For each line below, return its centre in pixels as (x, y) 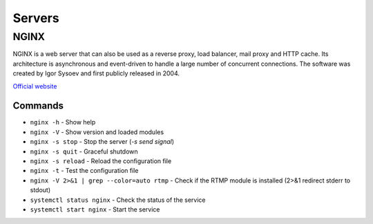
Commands (38, 106)
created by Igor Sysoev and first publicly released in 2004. (96, 73)
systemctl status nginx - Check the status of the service (118, 200)
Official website (35, 86)
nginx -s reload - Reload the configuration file (101, 161)
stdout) (40, 190)
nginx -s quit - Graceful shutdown (84, 151)
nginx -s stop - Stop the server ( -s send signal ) (102, 142)
